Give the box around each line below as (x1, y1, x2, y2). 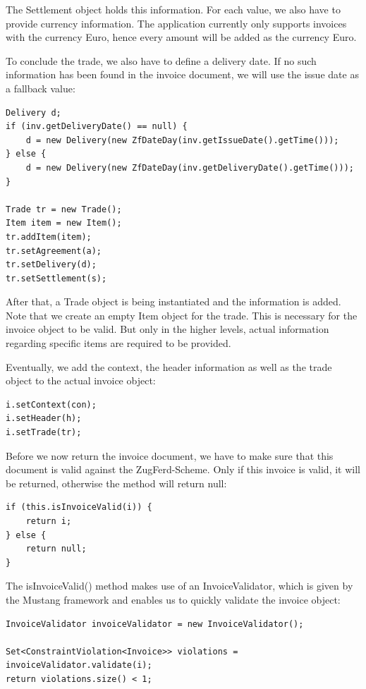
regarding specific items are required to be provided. (6, 336, 231, 350)
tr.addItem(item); (6, 231, 92, 242)
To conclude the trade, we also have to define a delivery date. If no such (6, 53, 317, 68)
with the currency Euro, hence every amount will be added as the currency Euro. (6, 30, 357, 44)
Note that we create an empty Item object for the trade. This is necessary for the (6, 307, 358, 322)
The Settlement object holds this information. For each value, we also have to (6, 2, 341, 16)
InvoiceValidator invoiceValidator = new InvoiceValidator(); (6, 618, 304, 629)
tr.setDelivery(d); (6, 260, 97, 270)
